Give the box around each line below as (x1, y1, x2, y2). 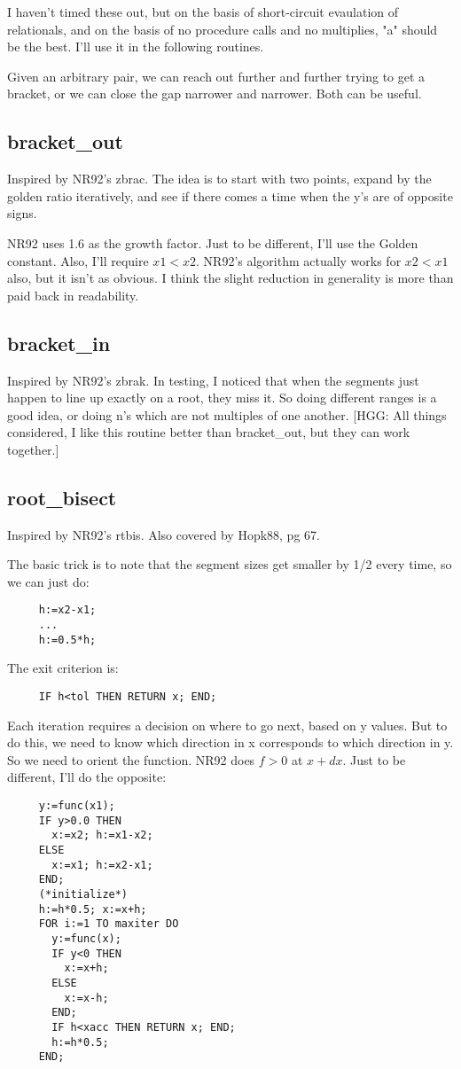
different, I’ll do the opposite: (7, 768, 167, 786)
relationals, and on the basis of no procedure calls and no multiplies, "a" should (7, 20, 438, 38)
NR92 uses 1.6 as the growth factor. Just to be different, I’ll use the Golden (7, 233, 418, 252)
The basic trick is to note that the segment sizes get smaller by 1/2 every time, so (7, 555, 452, 574)
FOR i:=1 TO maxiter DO (38, 917, 179, 931)
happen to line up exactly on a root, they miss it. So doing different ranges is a (7, 388, 437, 407)
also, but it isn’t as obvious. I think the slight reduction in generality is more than (7, 269, 454, 287)
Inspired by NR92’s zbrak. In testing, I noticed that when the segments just (7, 371, 419, 389)
